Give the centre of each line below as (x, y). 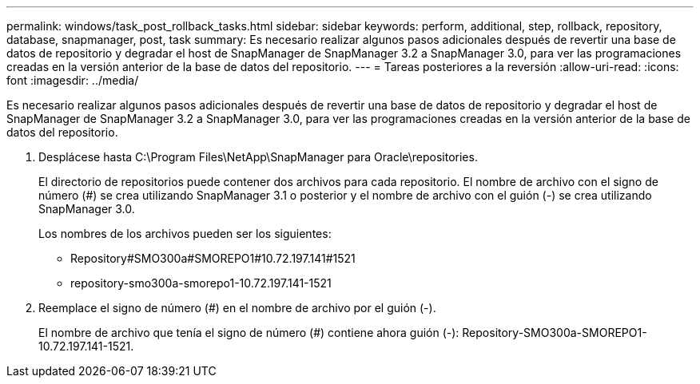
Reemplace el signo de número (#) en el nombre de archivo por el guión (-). (237, 308)
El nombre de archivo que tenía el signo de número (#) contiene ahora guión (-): (249, 333)
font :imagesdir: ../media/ (73, 80)
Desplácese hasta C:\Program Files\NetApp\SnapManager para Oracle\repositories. (258, 157)
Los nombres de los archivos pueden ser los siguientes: (185, 234)
